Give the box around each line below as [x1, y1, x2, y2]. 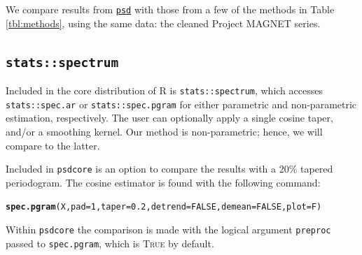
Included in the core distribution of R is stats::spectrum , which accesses [6, 83, 323, 98]
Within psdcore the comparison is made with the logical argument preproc [6, 222, 331, 237]
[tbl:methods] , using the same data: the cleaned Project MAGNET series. [6, 15, 321, 30]
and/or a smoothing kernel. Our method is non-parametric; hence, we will [6, 124, 323, 138]
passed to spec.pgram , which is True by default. [6, 235, 214, 250]
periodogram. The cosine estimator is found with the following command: [6, 175, 321, 189]
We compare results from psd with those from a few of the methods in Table [6, 2, 335, 16]
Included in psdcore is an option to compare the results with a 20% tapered [6, 161, 333, 176]
